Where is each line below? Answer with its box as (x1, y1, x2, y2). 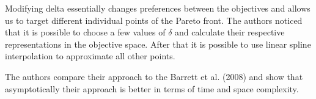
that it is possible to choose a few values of (5, 26, 166, 38)
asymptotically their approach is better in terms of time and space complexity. (5, 82, 299, 95)
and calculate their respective (175, 26, 285, 38)
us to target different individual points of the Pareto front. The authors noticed (5, 13, 303, 26)
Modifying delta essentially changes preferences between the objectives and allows (5, 2, 310, 14)
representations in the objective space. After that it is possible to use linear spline (5, 37, 311, 50)
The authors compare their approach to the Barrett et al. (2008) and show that (5, 70, 303, 82)
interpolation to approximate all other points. (5, 50, 175, 62)
